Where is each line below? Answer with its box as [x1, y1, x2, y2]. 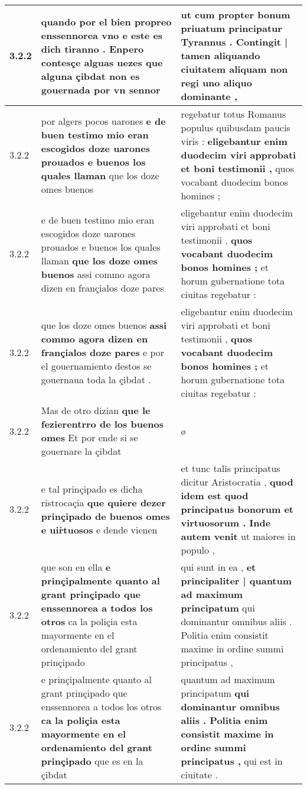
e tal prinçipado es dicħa [41, 481, 143, 496]
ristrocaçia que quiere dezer [41, 495, 166, 509]
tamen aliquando [181, 48, 260, 62]
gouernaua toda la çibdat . [41, 373, 151, 386]
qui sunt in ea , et [181, 560, 256, 574]
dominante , [181, 89, 237, 103]
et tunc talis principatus [181, 461, 280, 475]
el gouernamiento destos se [41, 359, 152, 373]
